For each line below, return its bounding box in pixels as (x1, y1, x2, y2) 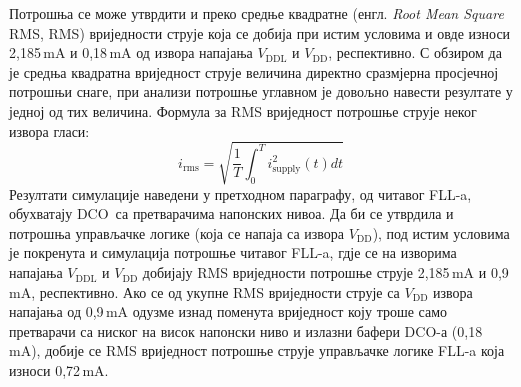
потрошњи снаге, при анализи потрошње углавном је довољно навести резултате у (9, 81, 513, 102)
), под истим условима (372, 222, 510, 243)
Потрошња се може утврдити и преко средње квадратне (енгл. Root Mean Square (9, 3, 504, 23)
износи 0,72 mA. (9, 360, 109, 381)
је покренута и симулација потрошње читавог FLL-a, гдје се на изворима (9, 242, 457, 263)
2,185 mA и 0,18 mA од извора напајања (9, 42, 253, 63)
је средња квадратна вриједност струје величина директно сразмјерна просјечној (9, 61, 499, 82)
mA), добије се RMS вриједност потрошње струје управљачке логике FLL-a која (9, 340, 505, 361)
